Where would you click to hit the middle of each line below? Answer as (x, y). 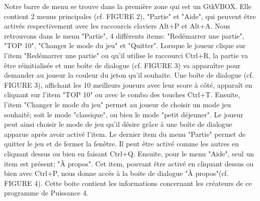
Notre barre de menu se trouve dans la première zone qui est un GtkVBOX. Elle (128, 6)
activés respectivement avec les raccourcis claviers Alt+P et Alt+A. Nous (117, 26)
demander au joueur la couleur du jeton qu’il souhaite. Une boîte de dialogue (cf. (129, 75)
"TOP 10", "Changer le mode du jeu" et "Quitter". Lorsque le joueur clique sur (125, 45)
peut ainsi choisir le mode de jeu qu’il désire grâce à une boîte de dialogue (118, 124)
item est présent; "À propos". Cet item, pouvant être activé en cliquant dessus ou (129, 163)
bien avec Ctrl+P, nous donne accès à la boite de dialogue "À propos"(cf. (116, 173)
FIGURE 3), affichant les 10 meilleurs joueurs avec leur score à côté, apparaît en (128, 84)
